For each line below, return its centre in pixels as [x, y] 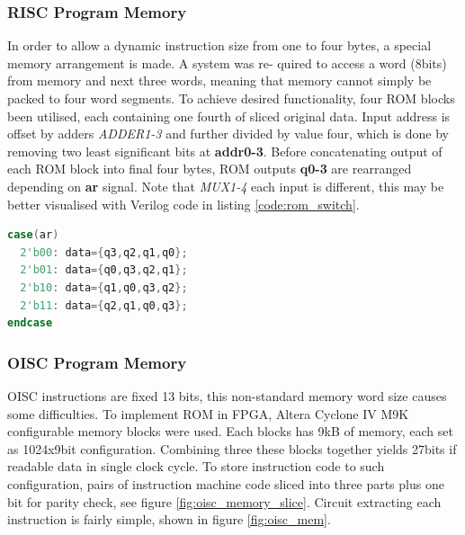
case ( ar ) [33, 235]
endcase [30, 323]
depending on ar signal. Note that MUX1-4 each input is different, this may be [226, 186]
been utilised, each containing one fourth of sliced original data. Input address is [229, 116]
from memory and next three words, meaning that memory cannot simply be [219, 80]
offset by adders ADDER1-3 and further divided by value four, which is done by [228, 134]
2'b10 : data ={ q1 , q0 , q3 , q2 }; [104, 287]
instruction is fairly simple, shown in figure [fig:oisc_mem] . [169, 519]
